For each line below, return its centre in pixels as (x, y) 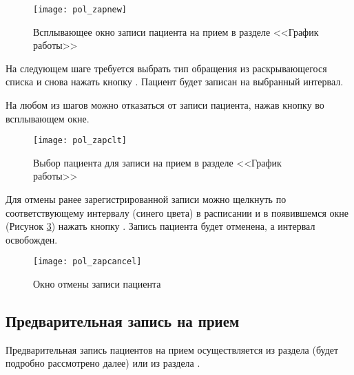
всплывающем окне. (48, 118)
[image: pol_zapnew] (80, 10)
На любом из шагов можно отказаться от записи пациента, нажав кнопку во (165, 105)
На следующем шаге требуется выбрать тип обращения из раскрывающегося (166, 68)
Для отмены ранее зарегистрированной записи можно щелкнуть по (146, 199)
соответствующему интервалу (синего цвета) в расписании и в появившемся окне (177, 212)
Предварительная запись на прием (123, 321)
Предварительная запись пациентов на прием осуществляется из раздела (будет (172, 349)
